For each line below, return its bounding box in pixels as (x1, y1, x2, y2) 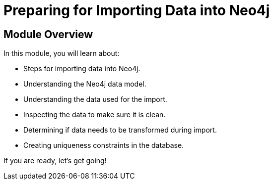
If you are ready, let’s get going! (3, 156, 107, 165)
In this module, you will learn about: (3, 49, 120, 58)
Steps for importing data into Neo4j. (23, 64, 140, 73)
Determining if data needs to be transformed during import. (23, 126, 217, 135)
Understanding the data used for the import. (23, 95, 167, 104)
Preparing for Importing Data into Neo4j (3, 2, 270, 19)
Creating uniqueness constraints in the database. (23, 141, 184, 150)
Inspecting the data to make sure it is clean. (23, 110, 166, 119)
